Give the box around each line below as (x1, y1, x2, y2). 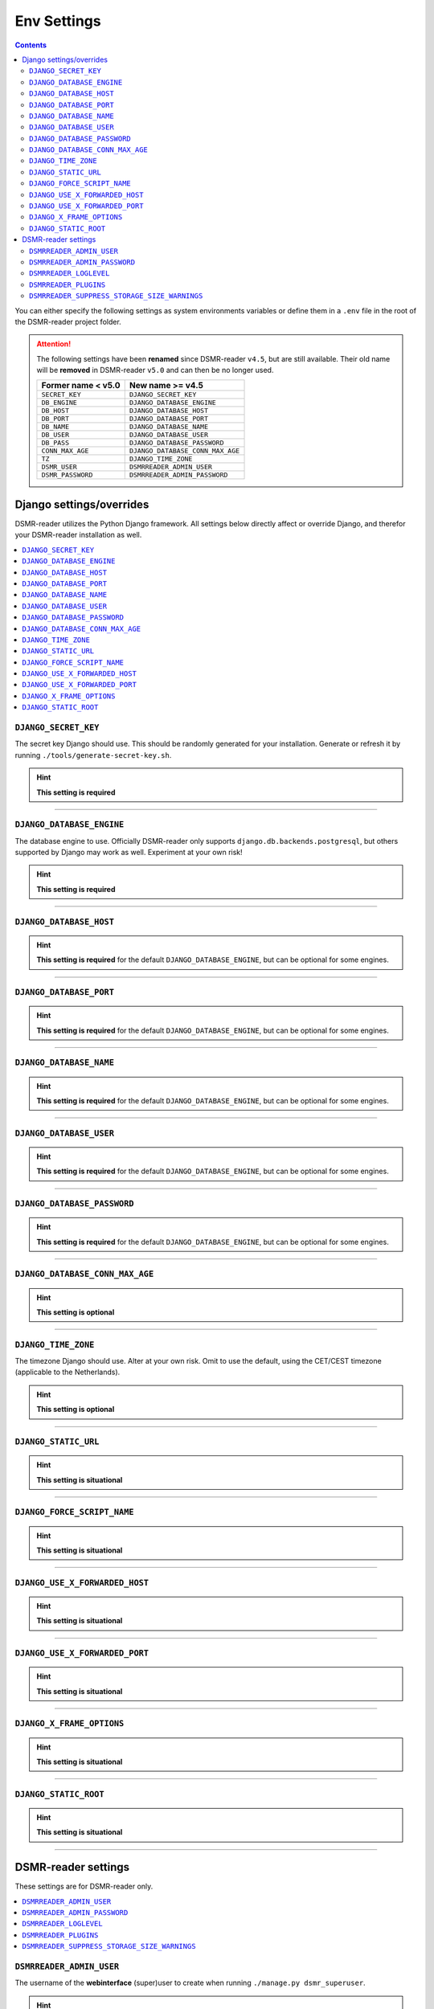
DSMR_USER (41, 463, 78, 472)
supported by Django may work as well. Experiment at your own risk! (14, 848, 243, 857)
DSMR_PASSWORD (41, 471, 93, 480)
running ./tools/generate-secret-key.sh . (14, 750, 172, 759)
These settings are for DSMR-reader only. (14, 1881, 154, 1892)
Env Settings (14, 12, 101, 30)
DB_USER (41, 431, 70, 440)
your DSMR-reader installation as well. (14, 530, 142, 540)
